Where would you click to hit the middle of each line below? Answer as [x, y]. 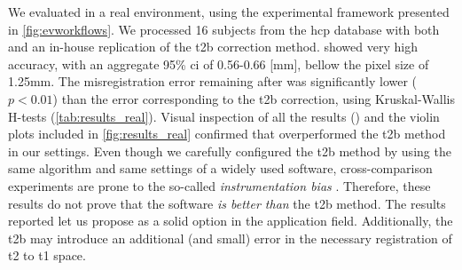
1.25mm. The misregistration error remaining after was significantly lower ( [213, 81]
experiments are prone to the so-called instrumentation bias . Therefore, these [219, 185]
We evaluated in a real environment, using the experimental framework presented [229, 12]
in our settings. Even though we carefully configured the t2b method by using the [230, 151]
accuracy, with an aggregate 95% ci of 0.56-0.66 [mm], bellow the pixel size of [219, 64]
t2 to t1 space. [47, 255]
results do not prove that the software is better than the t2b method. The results [227, 203]
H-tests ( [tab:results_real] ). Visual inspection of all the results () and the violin [224, 116]
